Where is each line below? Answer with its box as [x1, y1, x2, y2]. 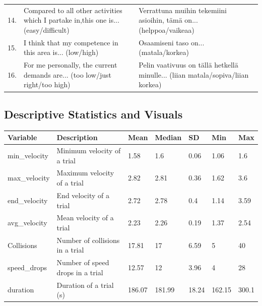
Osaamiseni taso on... [139, 37, 205, 47]
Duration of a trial [56, 279, 114, 290]
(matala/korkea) [139, 47, 189, 57]
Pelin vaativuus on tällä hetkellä [139, 59, 238, 70]
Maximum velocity [56, 167, 114, 178]
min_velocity [8, 150, 48, 160]
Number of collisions [56, 234, 120, 245]
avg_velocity [8, 217, 47, 228]
